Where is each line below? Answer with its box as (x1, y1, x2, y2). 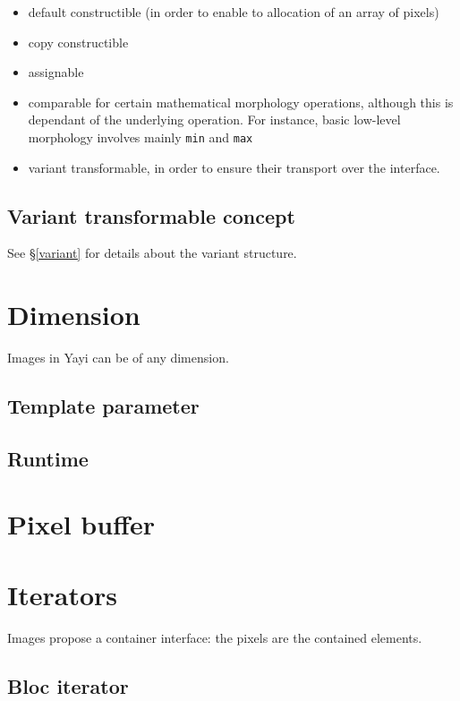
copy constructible (28, 32, 129, 51)
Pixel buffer (7, 506, 155, 543)
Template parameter (7, 392, 200, 420)
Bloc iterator (7, 671, 129, 699)
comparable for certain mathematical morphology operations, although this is (28, 92, 454, 111)
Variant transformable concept (7, 201, 295, 229)
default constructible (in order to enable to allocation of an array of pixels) (28, 3, 439, 21)
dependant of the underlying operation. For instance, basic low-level (28, 110, 401, 129)
